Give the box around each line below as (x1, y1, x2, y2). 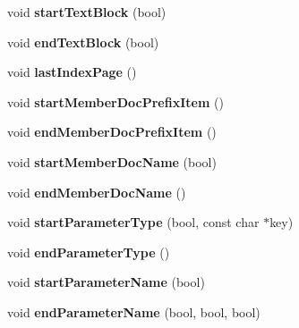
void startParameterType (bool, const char (7, 213, 260, 231)
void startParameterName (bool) (7, 273, 205, 291)
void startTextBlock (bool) (7, 3, 167, 21)
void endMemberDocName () (7, 182, 186, 201)
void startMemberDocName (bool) (7, 152, 217, 171)
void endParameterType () (7, 242, 170, 261)
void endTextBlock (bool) (7, 32, 159, 51)
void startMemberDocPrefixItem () (7, 92, 224, 111)
